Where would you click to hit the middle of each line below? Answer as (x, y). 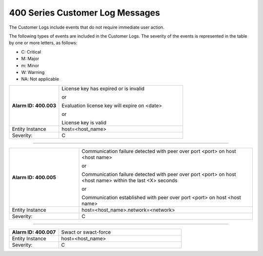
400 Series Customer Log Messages (85, 13)
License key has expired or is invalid (103, 89)
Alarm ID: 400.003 (34, 106)
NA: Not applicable (40, 79)
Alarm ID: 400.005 (34, 177)
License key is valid (84, 123)
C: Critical (31, 52)
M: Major (30, 59)
